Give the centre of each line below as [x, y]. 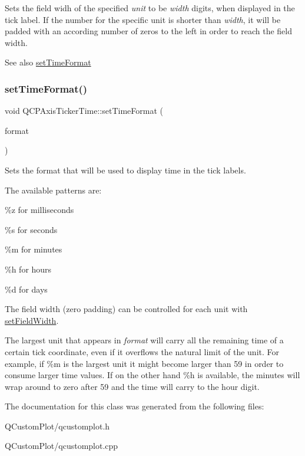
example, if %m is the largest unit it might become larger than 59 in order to [144, 363]
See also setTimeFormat [48, 62]
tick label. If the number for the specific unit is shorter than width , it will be [143, 19]
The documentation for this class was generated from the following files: [135, 406]
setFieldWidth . [32, 320]
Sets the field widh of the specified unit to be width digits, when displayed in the [150, 8]
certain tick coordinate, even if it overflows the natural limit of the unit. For [142, 351]
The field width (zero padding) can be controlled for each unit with [126, 309]
